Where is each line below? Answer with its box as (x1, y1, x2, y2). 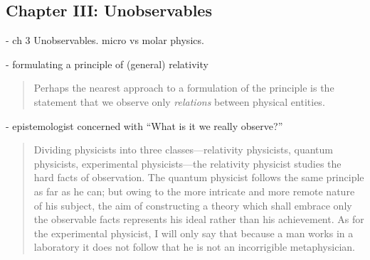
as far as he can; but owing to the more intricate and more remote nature (33, 183, 355, 198)
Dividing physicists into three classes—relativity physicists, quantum (33, 142, 333, 157)
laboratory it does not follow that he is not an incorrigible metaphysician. (33, 239, 355, 254)
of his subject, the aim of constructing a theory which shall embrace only (33, 197, 352, 212)
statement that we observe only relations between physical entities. (33, 94, 325, 109)
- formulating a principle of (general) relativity (6, 56, 208, 71)
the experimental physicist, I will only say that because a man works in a (33, 225, 354, 240)
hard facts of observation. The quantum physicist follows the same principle (33, 170, 364, 185)
